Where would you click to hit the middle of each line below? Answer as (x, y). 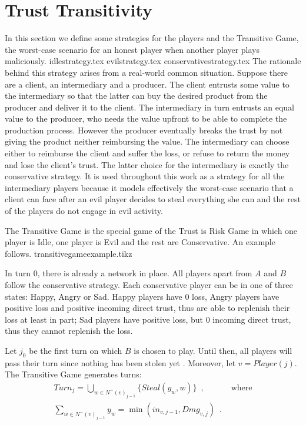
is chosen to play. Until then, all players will (213, 350)
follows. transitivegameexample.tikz (69, 253)
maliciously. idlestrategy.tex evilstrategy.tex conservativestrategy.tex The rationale (153, 61)
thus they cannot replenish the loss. (69, 331)
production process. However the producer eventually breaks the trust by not (144, 130)
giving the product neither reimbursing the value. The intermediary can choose (147, 141)
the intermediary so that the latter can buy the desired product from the (136, 96)
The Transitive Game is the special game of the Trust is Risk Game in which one (151, 230)
